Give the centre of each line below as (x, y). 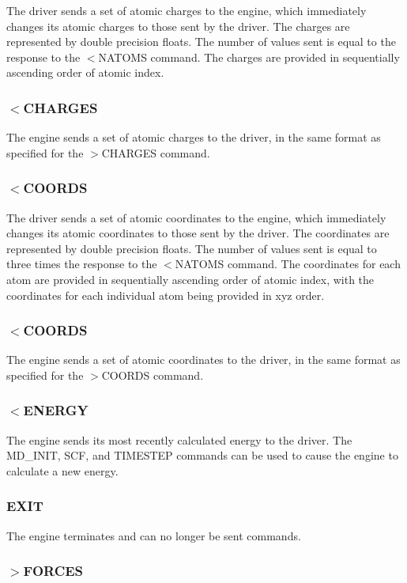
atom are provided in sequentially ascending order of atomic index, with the (190, 279)
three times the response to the (82, 264)
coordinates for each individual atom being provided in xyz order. (166, 295)
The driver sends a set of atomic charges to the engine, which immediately (187, 10)
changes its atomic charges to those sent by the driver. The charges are (178, 26)
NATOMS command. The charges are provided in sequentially (249, 57)
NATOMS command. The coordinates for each (288, 264)
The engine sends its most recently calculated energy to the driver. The (179, 439)
